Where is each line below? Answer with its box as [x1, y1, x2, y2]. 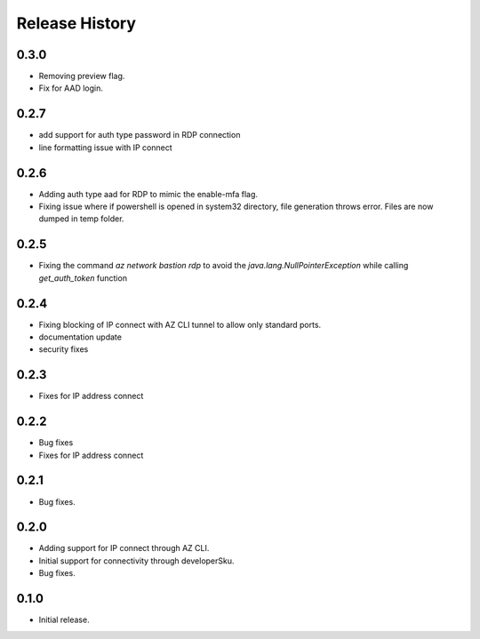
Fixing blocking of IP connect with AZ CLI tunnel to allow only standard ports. [38, 319, 322, 330]
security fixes [38, 344, 89, 355]
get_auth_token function [38, 272, 128, 284]
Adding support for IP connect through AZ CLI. [38, 543, 210, 554]
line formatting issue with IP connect [38, 142, 172, 153]
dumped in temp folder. [38, 213, 124, 224]
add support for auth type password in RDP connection [38, 130, 241, 140]
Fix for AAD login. [38, 83, 104, 93]
